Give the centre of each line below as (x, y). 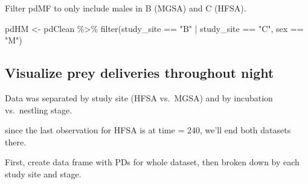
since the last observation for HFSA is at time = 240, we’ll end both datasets (148, 130)
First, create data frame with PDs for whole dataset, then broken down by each (152, 162)
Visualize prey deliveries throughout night (140, 73)
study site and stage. (43, 173)
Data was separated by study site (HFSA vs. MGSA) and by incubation (139, 97)
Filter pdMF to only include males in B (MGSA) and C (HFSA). (126, 8)
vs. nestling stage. (39, 109)
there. (16, 141)
